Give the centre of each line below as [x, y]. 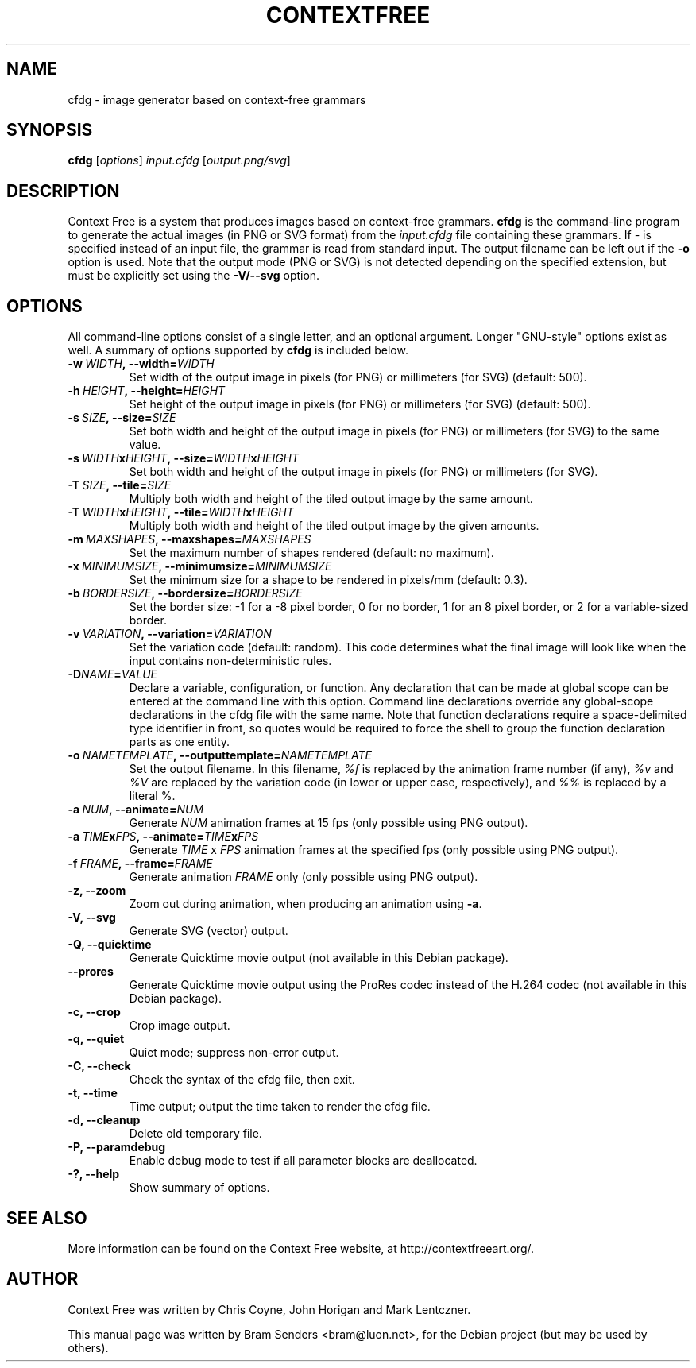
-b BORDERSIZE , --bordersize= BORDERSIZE [185, 593]
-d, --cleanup [104, 1120]
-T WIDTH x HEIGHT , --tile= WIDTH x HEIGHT [181, 512]
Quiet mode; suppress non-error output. [234, 1053]
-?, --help [94, 1174]
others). [88, 1347]
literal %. [152, 796]
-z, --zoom [97, 891]
